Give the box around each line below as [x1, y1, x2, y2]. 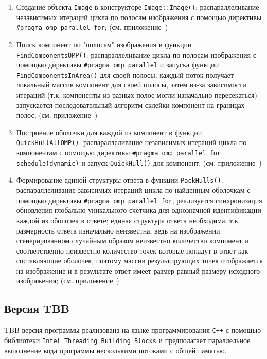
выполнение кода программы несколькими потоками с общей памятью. [4, 345, 227, 355]
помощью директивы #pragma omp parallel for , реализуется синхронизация [16, 194, 262, 205]
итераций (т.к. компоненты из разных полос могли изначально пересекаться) [16, 89, 257, 100]
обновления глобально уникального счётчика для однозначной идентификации [16, 205, 261, 216]
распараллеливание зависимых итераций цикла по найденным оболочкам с [16, 185, 251, 195]
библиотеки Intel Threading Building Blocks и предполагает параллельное [4, 334, 251, 345]
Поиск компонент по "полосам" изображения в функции [16, 39, 192, 49]
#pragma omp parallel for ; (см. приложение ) [16, 22, 168, 32]
